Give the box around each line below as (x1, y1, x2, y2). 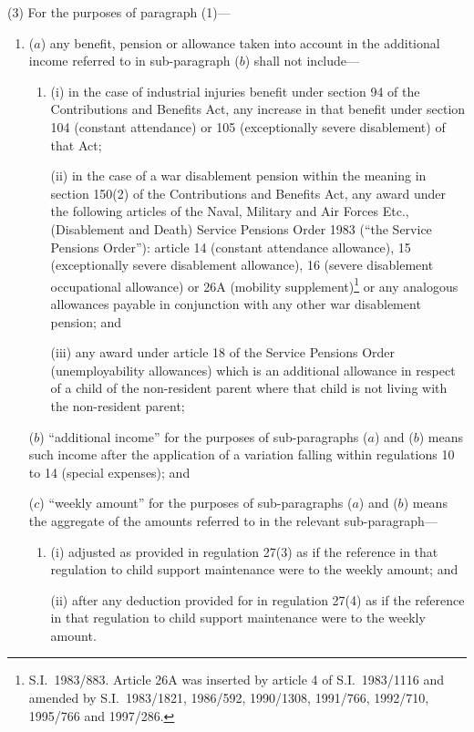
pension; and (50, 312, 122, 331)
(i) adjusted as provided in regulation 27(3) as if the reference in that (50, 541, 438, 561)
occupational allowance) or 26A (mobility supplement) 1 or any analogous (50, 273, 459, 295)
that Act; (50, 135, 102, 154)
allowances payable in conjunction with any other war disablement (50, 294, 421, 313)
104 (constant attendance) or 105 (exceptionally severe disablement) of (50, 117, 446, 136)
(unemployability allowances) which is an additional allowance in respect (50, 360, 456, 379)
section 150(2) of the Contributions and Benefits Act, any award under (50, 183, 446, 202)
